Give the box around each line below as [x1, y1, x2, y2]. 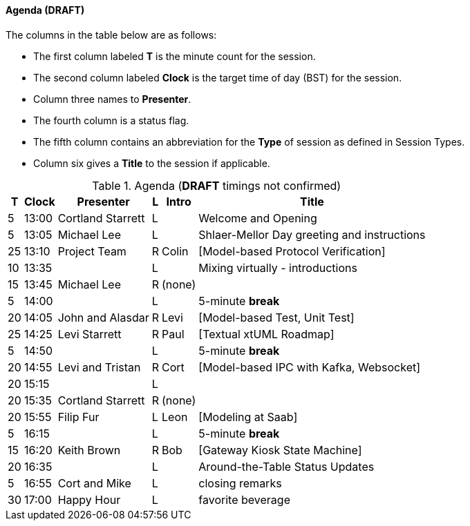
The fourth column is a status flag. [33, 114, 189, 126]
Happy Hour [57, 492, 121, 507]
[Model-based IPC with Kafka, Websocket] [198, 360, 421, 374]
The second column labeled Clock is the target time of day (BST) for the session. [33, 71, 402, 84]
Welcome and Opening [198, 211, 317, 225]
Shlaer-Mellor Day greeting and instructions [198, 227, 426, 242]
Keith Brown [57, 442, 121, 457]
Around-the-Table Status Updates [198, 459, 375, 474]
